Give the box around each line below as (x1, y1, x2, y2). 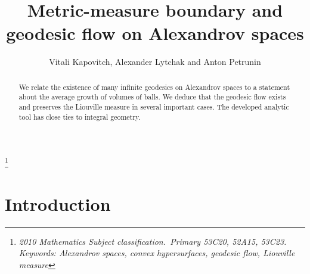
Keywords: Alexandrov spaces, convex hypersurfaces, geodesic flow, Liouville (18, 247, 295, 259)
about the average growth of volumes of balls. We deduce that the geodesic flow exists (18, 92, 286, 102)
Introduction (5, 191, 111, 216)
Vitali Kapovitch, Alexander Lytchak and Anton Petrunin (49, 55, 261, 68)
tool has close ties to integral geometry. (18, 111, 141, 122)
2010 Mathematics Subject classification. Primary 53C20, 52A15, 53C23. (18, 235, 287, 247)
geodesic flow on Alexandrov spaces (6, 21, 304, 45)
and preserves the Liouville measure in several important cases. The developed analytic (18, 102, 289, 112)
